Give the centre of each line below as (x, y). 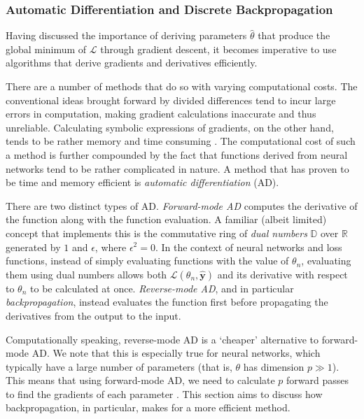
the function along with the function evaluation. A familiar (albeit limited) (166, 219)
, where (111, 247)
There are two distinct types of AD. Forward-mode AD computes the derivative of (182, 205)
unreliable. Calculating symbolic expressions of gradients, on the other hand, (170, 127)
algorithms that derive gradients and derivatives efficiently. (132, 63)
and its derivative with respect (282, 274)
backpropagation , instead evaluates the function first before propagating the (167, 302)
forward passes (318, 380)
